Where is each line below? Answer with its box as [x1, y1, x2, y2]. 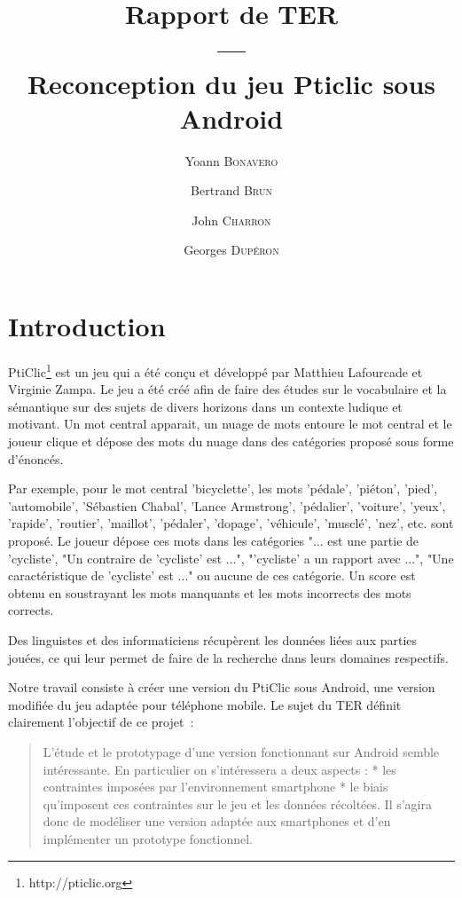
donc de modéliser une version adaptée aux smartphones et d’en [43, 812, 391, 831]
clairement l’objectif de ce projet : [8, 713, 194, 731]
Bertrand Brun [191, 181, 272, 200]
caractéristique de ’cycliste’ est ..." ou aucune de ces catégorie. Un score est [8, 566, 416, 585]
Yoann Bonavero [184, 151, 278, 169]
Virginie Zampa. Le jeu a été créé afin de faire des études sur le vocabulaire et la [8, 380, 447, 398]
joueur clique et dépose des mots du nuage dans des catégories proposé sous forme [8, 432, 454, 451]
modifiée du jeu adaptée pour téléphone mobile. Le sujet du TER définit [8, 695, 402, 713]
